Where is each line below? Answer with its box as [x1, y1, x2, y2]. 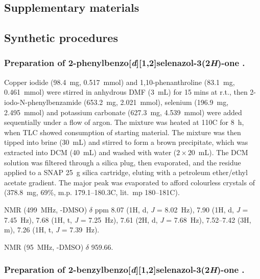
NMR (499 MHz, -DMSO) [4, 204, 87, 214]
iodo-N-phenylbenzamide [4, 96, 82, 107]
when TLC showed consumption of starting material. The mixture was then [4, 126, 241, 137]
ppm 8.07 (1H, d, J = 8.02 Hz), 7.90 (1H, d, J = [94, 204, 248, 214]
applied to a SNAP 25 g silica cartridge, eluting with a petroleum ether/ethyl [4, 167, 248, 178]
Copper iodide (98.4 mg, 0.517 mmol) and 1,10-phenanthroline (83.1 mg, [4, 76, 235, 87]
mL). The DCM [198, 146, 248, 157]
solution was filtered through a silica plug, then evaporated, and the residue [4, 157, 241, 167]
